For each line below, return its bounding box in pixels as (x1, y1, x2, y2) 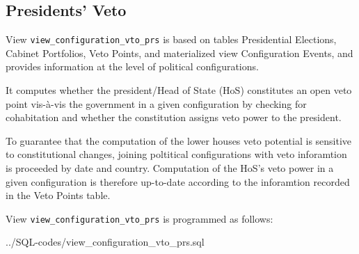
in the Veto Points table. (6, 188, 111, 203)
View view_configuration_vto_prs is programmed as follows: (6, 211, 273, 225)
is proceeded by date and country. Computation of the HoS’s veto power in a (6, 161, 334, 175)
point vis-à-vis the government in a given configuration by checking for (6, 96, 307, 111)
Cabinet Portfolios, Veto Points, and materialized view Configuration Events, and (6, 45, 353, 60)
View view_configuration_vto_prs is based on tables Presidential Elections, (6, 32, 337, 47)
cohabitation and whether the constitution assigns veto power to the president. (6, 110, 342, 125)
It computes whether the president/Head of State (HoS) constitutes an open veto (6, 83, 352, 97)
